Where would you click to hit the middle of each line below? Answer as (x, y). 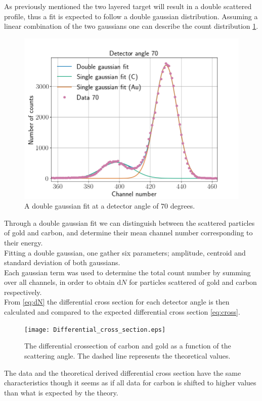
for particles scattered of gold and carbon (193, 282)
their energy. (24, 242)
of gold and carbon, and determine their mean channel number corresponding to (128, 233)
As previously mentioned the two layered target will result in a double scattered (128, 6)
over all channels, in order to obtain (59, 282)
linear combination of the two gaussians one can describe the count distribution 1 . (131, 26)
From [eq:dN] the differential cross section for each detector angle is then (117, 302)
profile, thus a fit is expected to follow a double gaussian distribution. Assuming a (131, 16)
